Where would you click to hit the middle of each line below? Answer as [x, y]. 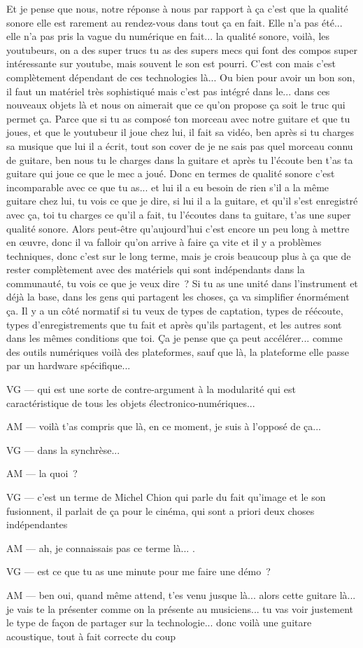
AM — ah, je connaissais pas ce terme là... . [101, 547]
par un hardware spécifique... [69, 365]
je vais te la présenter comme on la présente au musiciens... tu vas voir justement [180, 608]
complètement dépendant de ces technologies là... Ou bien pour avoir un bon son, [181, 77]
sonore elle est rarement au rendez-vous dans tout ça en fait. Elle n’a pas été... [175, 22]
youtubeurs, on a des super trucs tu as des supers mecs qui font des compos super [182, 49]
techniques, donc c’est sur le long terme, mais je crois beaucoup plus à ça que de [179, 255]
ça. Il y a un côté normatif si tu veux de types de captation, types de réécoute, [175, 311]
